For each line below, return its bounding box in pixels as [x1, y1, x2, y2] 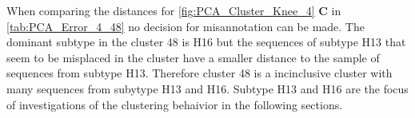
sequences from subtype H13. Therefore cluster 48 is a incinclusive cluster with [6, 65, 393, 81]
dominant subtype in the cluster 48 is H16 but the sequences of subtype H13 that [6, 33, 406, 50]
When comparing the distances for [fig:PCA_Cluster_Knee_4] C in [6, 2, 341, 18]
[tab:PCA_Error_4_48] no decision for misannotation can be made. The [6, 18, 365, 34]
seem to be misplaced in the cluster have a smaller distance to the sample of [6, 49, 380, 65]
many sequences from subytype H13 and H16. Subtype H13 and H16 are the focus [6, 80, 409, 96]
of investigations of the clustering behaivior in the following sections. [6, 96, 343, 112]
